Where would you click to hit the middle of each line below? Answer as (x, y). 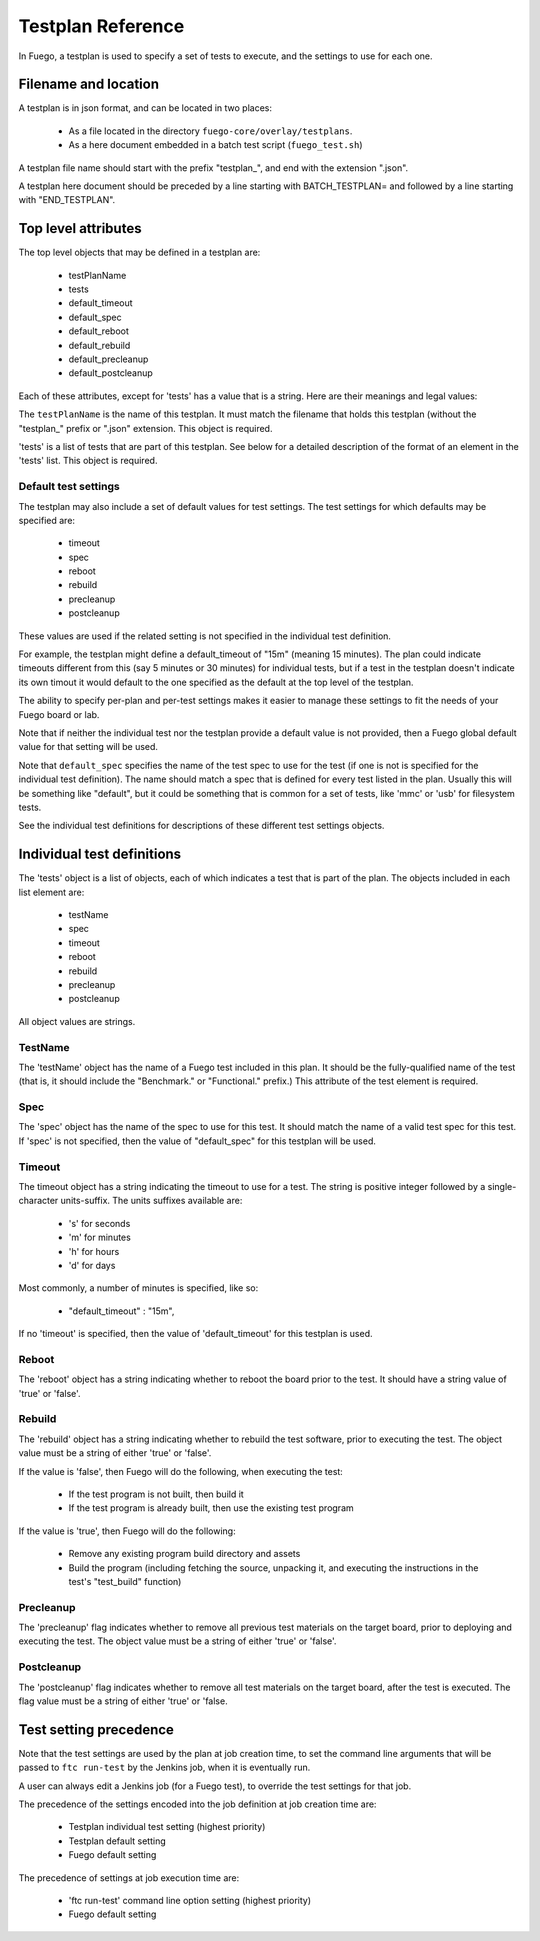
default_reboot (99, 331)
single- (502, 1186)
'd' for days (92, 1265)
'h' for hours (94, 1251)
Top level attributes (80, 228)
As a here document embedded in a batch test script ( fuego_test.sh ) (216, 145)
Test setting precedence (96, 1729)
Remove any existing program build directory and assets (184, 1554)
